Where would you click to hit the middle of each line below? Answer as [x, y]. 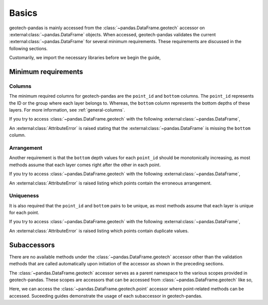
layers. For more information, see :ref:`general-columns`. [67, 110]
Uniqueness [24, 196]
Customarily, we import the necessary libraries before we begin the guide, [85, 58]
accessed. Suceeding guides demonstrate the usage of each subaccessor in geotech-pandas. [106, 296]
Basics [23, 13]
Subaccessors [32, 245]
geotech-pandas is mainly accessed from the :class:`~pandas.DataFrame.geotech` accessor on [107, 28]
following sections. [29, 48]
